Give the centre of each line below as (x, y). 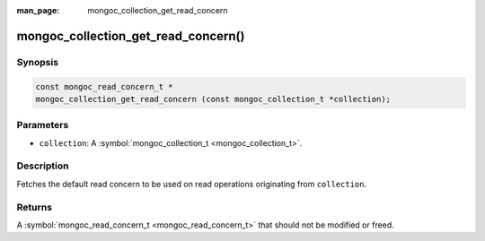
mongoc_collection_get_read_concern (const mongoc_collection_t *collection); (213, 99)
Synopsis (37, 62)
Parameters (43, 125)
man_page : (38, 10)
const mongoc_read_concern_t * (105, 86)
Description (43, 166)
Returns (35, 207)
